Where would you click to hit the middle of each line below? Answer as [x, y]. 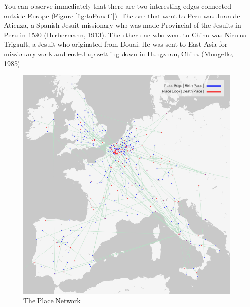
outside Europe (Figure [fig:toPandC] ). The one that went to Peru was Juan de [122, 15]
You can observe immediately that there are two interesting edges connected [117, 6]
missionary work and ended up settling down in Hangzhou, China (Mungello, [119, 53]
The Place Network [52, 300]
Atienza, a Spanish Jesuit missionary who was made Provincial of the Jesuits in [123, 25]
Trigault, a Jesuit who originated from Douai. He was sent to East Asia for [116, 44]
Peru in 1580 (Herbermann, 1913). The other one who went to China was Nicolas [125, 34]
